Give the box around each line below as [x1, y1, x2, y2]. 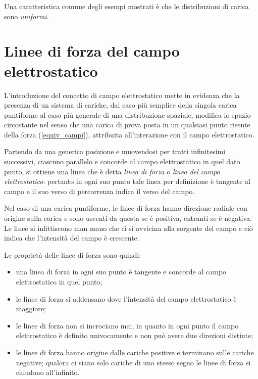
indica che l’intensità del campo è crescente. [4, 232, 139, 243]
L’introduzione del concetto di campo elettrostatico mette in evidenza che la [4, 89, 240, 100]
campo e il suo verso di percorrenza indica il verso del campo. [4, 185, 195, 196]
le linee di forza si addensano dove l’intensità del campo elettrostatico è [16, 293, 237, 304]
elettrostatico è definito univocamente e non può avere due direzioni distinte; [16, 330, 253, 341]
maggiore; [16, 303, 46, 314]
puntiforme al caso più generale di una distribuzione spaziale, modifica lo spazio [4, 109, 251, 120]
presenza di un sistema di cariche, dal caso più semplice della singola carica [4, 100, 237, 110]
